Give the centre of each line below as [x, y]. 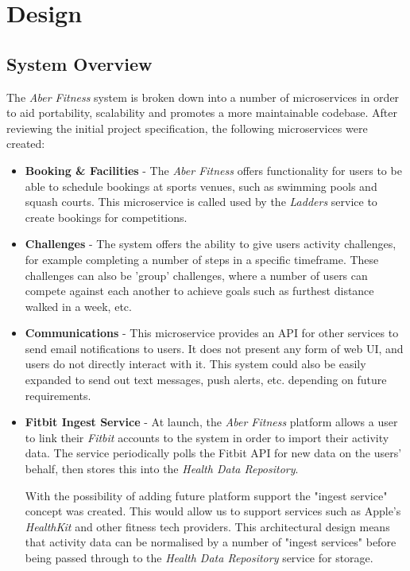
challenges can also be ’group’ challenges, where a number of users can [196, 275]
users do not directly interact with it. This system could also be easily [195, 364]
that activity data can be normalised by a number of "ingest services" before [211, 542]
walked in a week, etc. [78, 306]
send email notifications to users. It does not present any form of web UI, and [214, 348]
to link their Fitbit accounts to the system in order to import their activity [207, 437]
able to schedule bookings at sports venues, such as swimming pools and [201, 186]
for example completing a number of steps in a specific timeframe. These [202, 259]
